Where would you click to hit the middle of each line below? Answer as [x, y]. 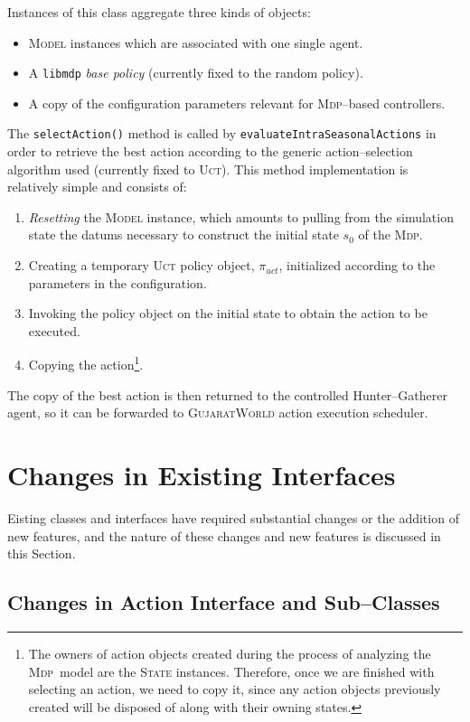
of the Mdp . [390, 234]
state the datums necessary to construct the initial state [183, 234]
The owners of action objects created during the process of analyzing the [230, 653]
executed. [54, 330]
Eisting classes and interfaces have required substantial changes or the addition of [233, 518]
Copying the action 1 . [86, 363]
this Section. [42, 553]
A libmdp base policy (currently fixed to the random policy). [196, 73]
